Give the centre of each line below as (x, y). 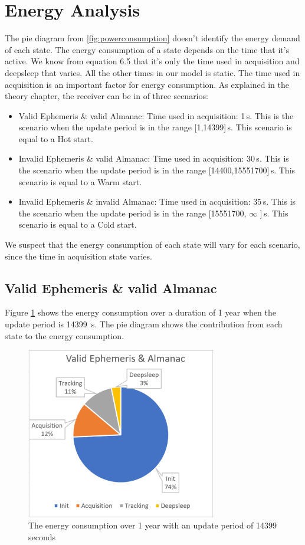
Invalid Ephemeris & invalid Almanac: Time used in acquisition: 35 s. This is (157, 201)
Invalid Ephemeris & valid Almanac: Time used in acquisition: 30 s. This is (154, 158)
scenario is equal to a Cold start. (78, 224)
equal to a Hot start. (56, 138)
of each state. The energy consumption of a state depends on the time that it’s (147, 49)
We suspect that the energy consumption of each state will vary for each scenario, (152, 244)
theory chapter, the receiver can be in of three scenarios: (106, 96)
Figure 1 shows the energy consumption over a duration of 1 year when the (140, 312)
